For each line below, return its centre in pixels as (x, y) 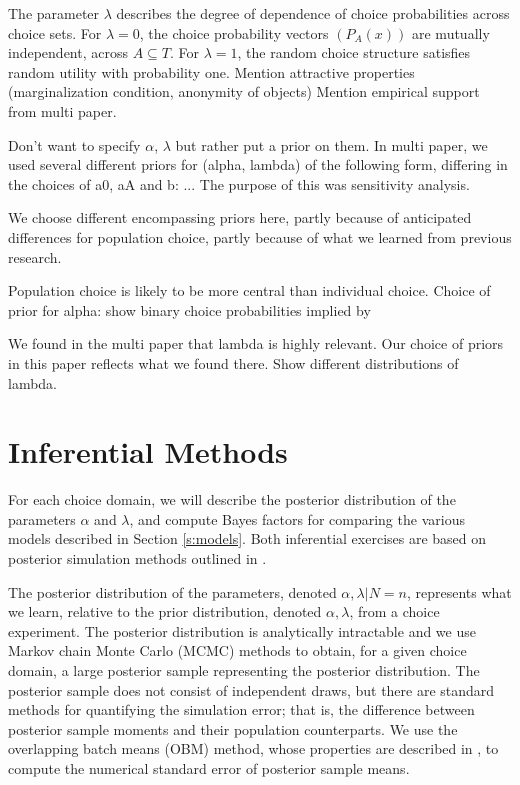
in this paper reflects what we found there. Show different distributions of (233, 362)
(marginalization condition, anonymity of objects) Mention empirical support (244, 91)
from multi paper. (62, 110)
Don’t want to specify (74, 144)
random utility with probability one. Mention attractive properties (211, 71)
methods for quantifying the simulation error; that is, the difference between (241, 709)
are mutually (451, 32)
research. (35, 256)
